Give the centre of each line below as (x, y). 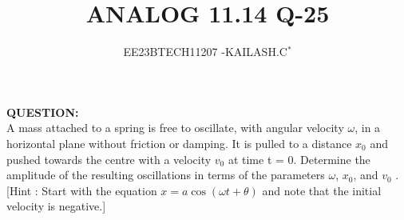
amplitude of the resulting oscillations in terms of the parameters (166, 175)
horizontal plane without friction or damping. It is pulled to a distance (179, 143)
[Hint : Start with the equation (82, 190)
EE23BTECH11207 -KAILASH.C (205, 52)
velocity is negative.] (56, 206)
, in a (368, 128)
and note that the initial (322, 190)
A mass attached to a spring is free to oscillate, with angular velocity (175, 128)
